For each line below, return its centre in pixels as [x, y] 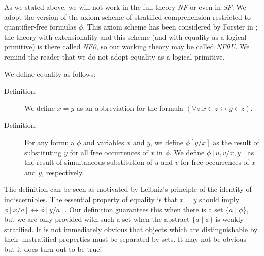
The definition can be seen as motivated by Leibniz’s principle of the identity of [128, 189]
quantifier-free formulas [40, 27]
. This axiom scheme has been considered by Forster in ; [170, 27]
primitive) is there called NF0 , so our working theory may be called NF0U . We [127, 47]
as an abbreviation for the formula [130, 108]
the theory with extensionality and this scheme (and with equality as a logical [125, 36]
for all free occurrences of [109, 152]
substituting [43, 152]
